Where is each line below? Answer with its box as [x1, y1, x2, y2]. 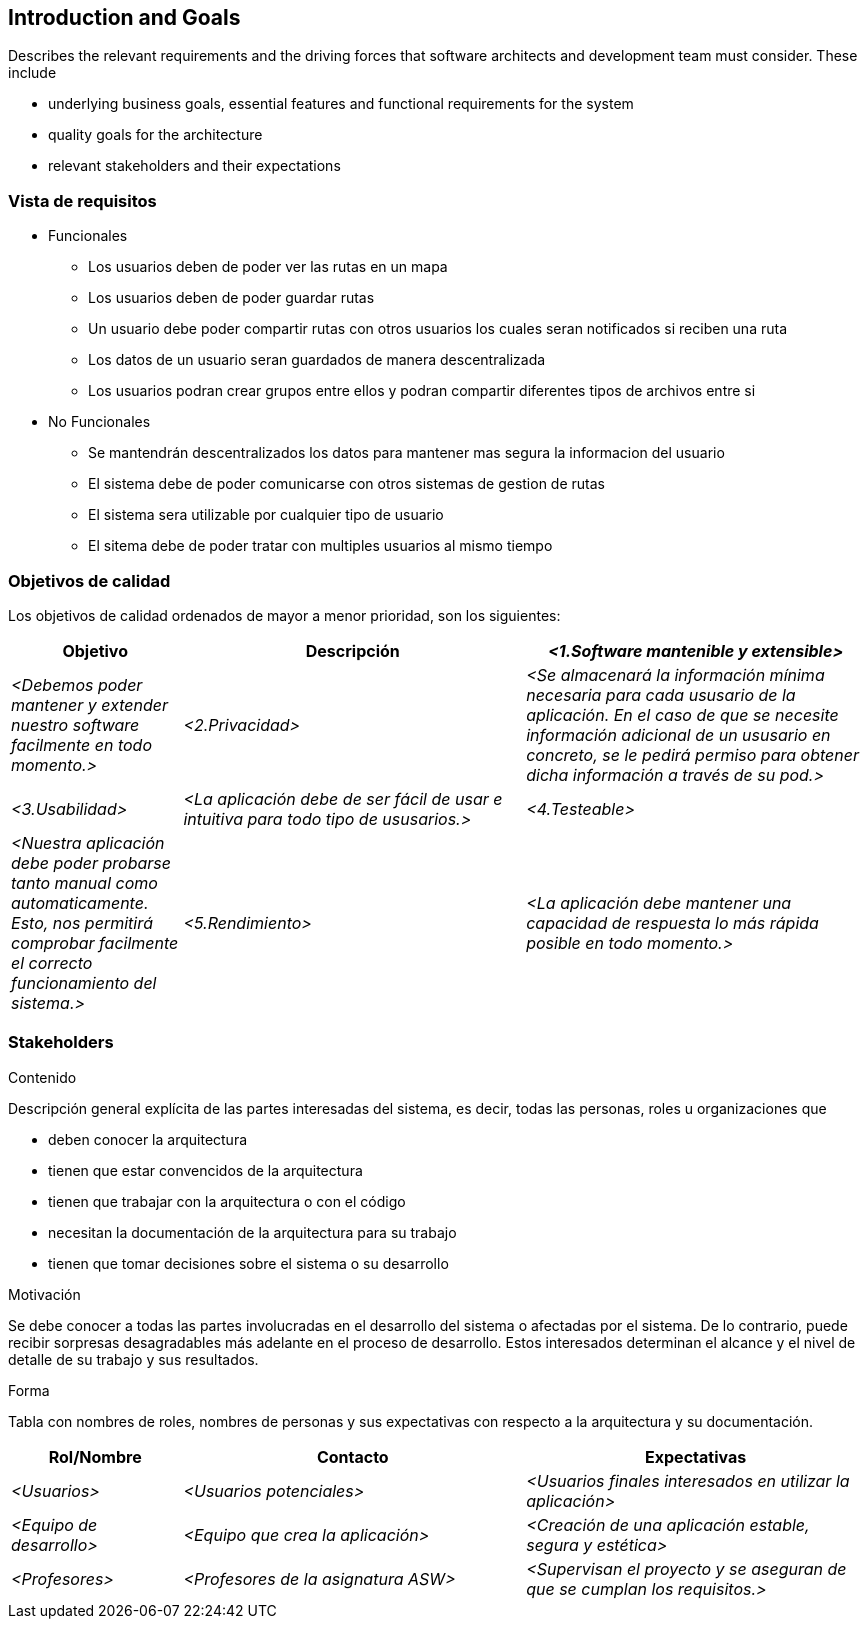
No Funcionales [48, 413, 151, 431]
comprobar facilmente [11, 932, 179, 953]
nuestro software [11, 714, 140, 735]
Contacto [316, 1446, 389, 1467]
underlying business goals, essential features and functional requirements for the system [48, 95, 634, 113]
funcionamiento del [11, 972, 157, 993]
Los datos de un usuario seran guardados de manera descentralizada [88, 351, 546, 369]
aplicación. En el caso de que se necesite [526, 704, 839, 725]
